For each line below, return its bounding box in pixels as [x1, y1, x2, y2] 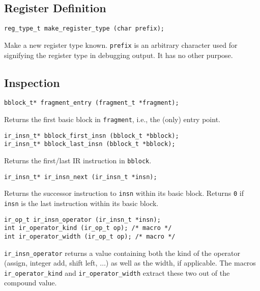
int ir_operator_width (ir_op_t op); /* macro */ [4, 232, 176, 240]
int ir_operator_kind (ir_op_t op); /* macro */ [4, 224, 172, 232]
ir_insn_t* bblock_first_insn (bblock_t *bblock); [4, 132, 179, 139]
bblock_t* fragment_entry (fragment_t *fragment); [4, 99, 179, 107]
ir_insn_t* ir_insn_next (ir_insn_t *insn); [4, 173, 157, 181]
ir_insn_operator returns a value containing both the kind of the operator [4, 247, 241, 258]
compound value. [4, 277, 57, 288]
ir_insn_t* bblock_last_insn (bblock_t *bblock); [4, 140, 176, 148]
